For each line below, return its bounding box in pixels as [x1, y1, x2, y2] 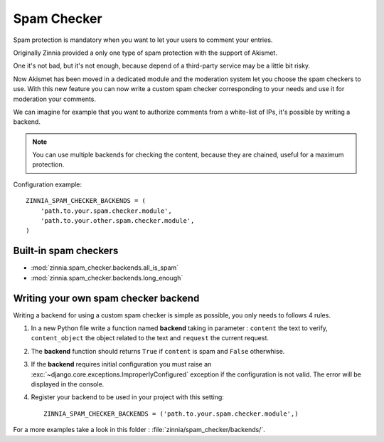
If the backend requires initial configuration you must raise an [31, 360, 212, 369]
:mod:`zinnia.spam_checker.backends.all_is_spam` [31, 263, 179, 272]
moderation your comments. [13, 95, 96, 103]
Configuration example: [13, 180, 82, 189]
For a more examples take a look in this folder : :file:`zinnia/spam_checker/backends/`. [13, 426, 266, 434]
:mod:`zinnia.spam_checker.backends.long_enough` [31, 273, 183, 282]
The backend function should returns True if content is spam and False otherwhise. [31, 347, 285, 355]
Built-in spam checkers [13, 245, 119, 257]
